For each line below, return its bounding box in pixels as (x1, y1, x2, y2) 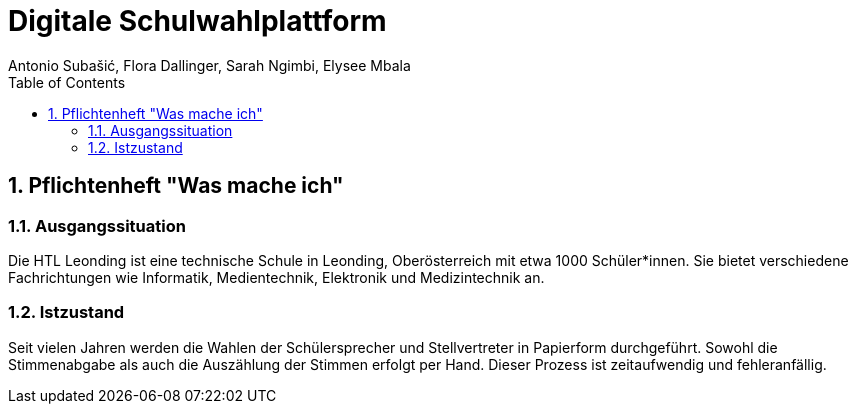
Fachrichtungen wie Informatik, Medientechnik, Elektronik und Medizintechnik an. (8, 268, 545, 286)
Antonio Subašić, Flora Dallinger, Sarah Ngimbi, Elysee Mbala (8, 56, 411, 74)
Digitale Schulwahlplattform (8, 4, 387, 38)
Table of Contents (8, 73, 126, 91)
